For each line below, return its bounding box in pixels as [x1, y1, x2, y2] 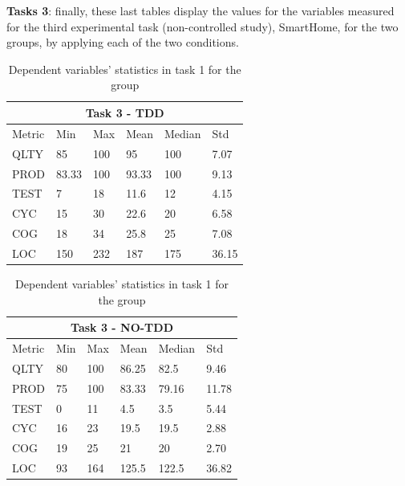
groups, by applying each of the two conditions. [6, 34, 239, 51]
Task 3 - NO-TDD [71, 319, 174, 336]
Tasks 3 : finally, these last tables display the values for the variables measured [6, 2, 395, 18]
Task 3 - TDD [85, 104, 164, 120]
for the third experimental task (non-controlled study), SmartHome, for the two [6, 18, 399, 35]
